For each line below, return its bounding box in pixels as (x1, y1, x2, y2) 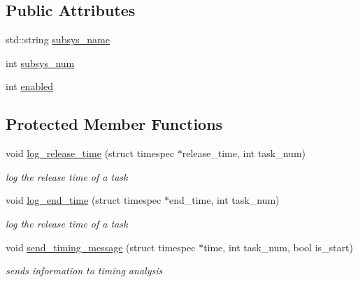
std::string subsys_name (6, 32, 110, 47)
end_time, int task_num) (169, 193, 280, 207)
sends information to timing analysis (6, 263, 163, 278)
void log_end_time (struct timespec (6, 193, 162, 207)
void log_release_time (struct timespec (6, 146, 175, 161)
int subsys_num (6, 55, 75, 70)
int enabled (6, 79, 54, 94)
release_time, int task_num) (182, 146, 306, 161)
